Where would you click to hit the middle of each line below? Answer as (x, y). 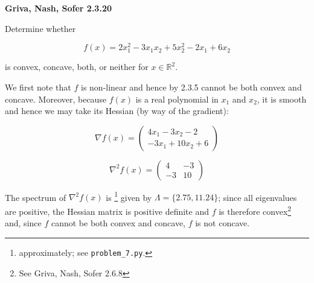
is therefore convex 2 (255, 210)
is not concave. (223, 223)
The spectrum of (36, 197)
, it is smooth (282, 99)
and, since (23, 223)
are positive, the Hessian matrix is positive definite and (107, 211)
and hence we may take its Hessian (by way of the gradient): (117, 111)
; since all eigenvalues (258, 197)
